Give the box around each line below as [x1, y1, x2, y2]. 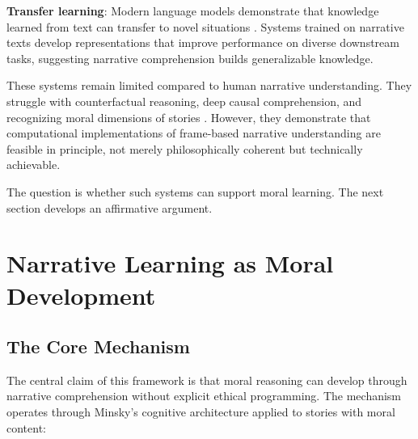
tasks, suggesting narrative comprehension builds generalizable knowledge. [6, 49, 374, 66]
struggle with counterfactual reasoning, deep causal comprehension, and [6, 92, 362, 109]
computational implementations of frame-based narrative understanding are [6, 125, 381, 141]
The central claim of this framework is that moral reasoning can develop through [6, 371, 407, 388]
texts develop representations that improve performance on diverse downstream [6, 34, 399, 51]
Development [6, 278, 156, 311]
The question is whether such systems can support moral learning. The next [6, 183, 384, 200]
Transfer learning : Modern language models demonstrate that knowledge [6, 2, 379, 19]
